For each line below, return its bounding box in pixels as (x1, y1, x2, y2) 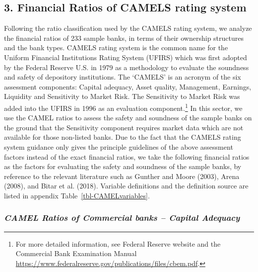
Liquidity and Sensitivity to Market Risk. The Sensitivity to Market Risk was (4, 91, 240, 101)
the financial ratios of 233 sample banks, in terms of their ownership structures (4, 32, 244, 43)
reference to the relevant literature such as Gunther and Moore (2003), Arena (4, 171, 240, 181)
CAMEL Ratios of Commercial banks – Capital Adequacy (4, 211, 240, 224)
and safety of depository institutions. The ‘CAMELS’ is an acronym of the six (4, 72, 241, 82)
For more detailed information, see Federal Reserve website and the (15, 238, 221, 249)
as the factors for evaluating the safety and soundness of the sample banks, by (4, 161, 242, 172)
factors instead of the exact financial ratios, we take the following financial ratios (4, 151, 250, 162)
